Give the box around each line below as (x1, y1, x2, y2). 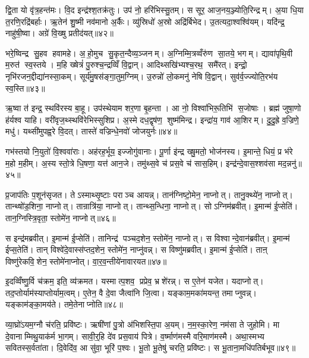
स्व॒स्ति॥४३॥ (5, 81, 45, 94)
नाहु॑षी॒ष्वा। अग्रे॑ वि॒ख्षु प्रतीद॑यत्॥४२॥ (5, 27, 113, 39)
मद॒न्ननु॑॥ (278, 156, 302, 169)
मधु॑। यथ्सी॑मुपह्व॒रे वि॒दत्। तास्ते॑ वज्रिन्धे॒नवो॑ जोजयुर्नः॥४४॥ (5, 125, 178, 137)
